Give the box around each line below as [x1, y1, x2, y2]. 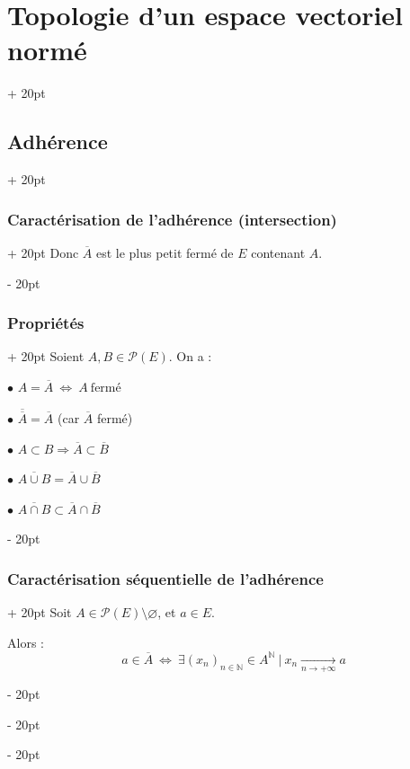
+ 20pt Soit [7, 603, 72, 622]
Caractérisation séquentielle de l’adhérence [7, 567, 324, 589]
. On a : [168, 347, 212, 366]
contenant [251, 243, 306, 261]
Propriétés [7, 312, 85, 334]
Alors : [7, 632, 44, 651]
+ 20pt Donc [7, 243, 79, 261]
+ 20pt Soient [7, 347, 85, 366]
